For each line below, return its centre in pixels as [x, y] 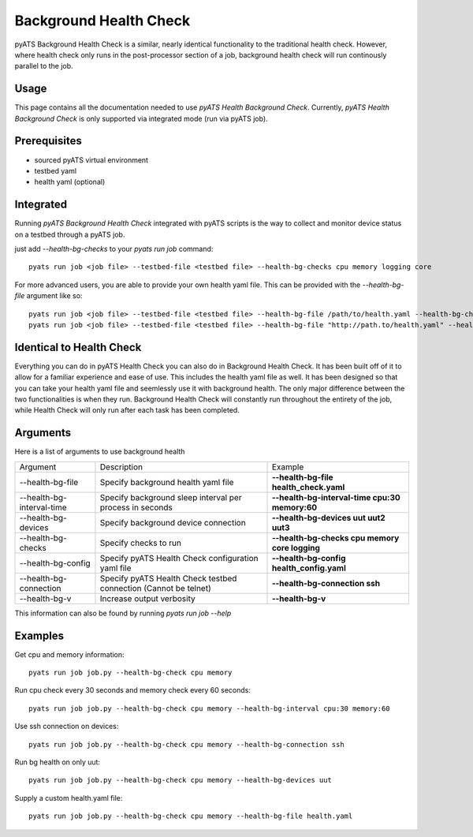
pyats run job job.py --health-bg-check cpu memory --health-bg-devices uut [181, 780]
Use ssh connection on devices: [67, 727]
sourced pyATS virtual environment [91, 160]
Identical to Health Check [78, 347]
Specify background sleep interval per [171, 497]
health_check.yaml [308, 487]
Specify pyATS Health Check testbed [168, 578]
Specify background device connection [173, 522]
